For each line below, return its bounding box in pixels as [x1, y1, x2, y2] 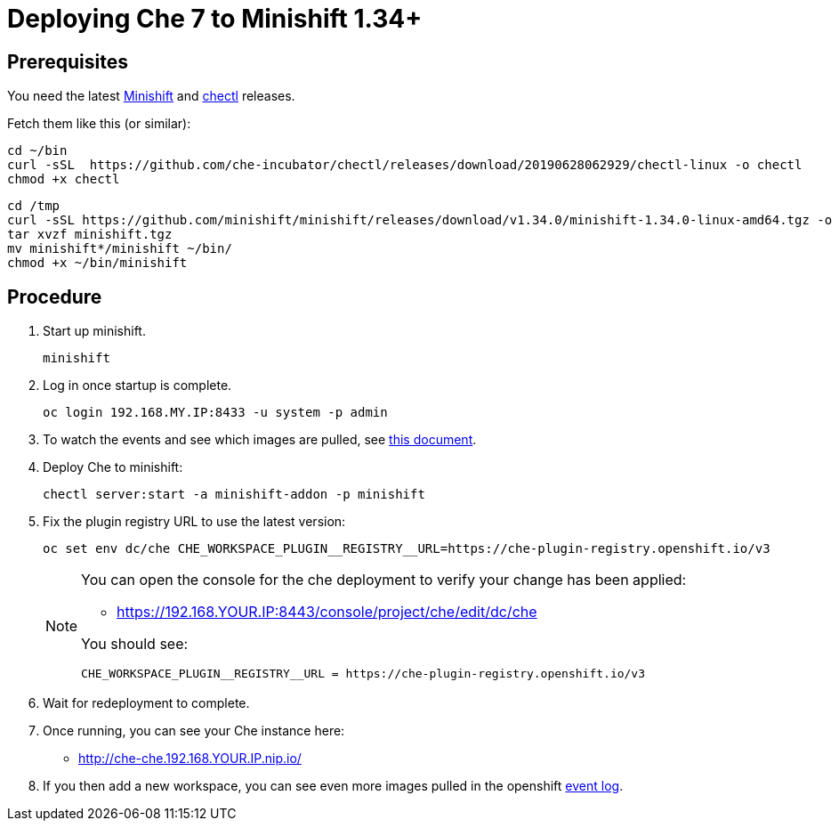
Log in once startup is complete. [43, 377, 232, 394]
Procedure [7, 285, 102, 308]
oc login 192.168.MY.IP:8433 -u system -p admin [43, 405, 388, 420]
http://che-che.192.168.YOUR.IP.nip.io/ [78, 751, 302, 767]
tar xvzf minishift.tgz [7, 227, 173, 242]
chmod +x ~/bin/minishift [7, 256, 188, 271]
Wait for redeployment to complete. [43, 695, 250, 711]
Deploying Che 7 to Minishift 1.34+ [7, 4, 423, 34]
